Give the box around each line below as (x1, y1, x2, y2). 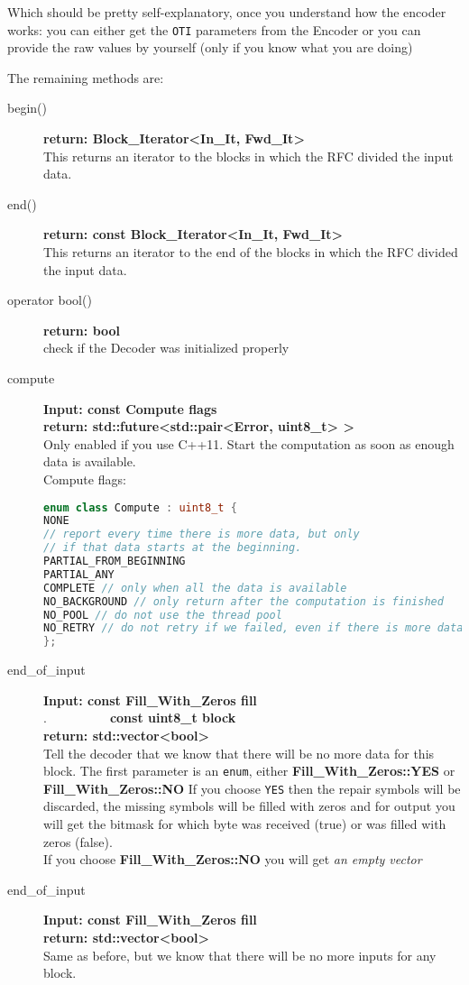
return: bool (43, 320, 121, 339)
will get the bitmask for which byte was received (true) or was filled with (43, 815, 446, 833)
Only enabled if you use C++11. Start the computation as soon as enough (43, 434, 455, 453)
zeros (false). (43, 832, 113, 851)
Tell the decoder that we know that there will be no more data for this (43, 743, 435, 762)
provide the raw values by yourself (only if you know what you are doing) (7, 38, 413, 57)
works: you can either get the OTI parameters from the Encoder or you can (7, 20, 421, 39)
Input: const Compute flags (43, 399, 217, 418)
